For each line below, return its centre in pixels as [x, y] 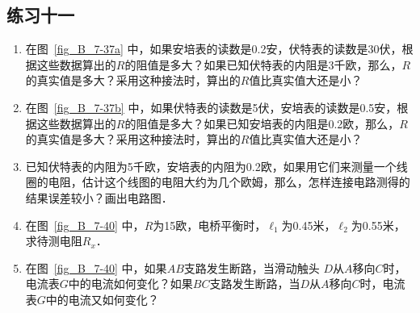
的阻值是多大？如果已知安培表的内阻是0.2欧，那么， [262, 123]
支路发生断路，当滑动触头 [252, 267]
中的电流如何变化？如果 [130, 284]
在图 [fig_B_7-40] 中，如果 [96, 267]
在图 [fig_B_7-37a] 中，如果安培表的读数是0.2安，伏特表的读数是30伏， [214, 49]
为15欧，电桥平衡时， [210, 225]
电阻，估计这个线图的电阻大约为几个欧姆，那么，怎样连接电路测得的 [229, 182]
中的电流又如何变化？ [102, 299]
